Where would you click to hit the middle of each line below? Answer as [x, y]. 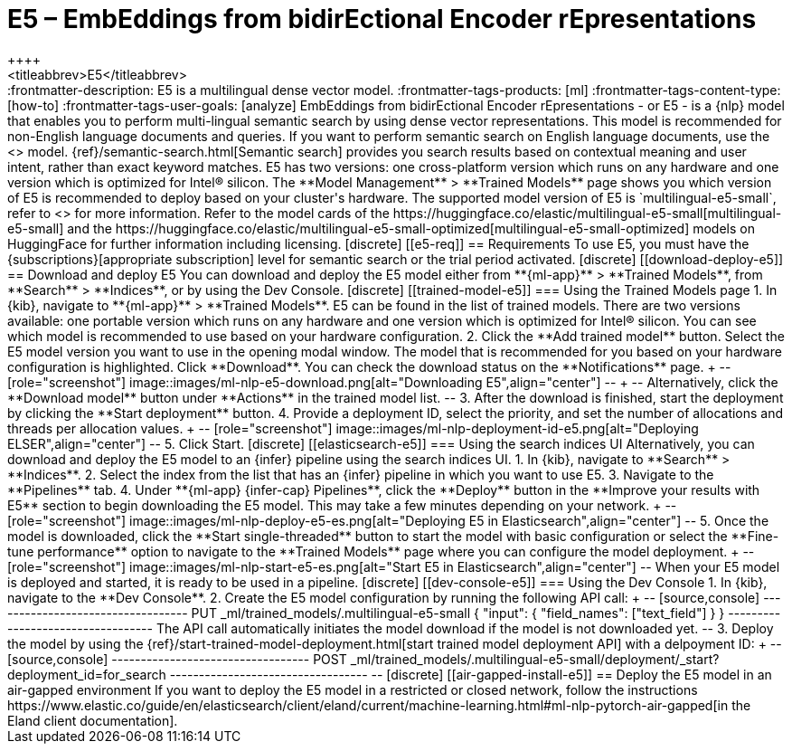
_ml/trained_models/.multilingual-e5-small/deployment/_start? [535, 659]
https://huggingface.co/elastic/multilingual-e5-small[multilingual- [587, 213]
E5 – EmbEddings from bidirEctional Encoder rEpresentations [382, 19]
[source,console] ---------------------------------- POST [177, 659]
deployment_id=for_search [87, 674]
